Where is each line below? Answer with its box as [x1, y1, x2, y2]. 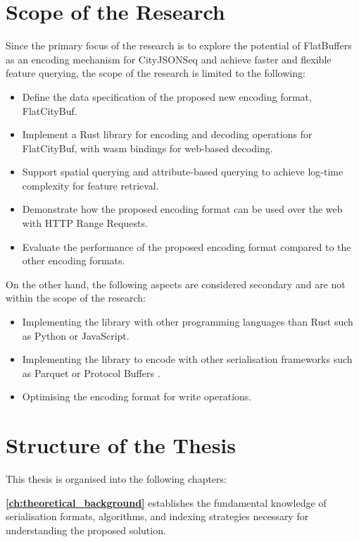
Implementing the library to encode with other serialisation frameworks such [22, 352, 353, 367]
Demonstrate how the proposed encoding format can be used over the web [22, 202, 343, 216]
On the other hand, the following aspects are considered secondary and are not [6, 276, 346, 291]
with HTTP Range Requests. [22, 216, 148, 230]
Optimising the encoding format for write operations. [22, 389, 252, 404]
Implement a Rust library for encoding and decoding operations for [22, 127, 313, 142]
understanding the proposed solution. [6, 522, 166, 537]
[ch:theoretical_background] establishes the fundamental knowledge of [6, 495, 327, 510]
